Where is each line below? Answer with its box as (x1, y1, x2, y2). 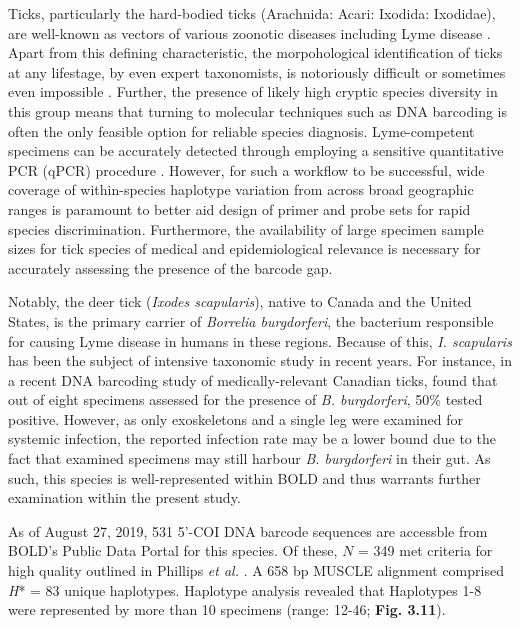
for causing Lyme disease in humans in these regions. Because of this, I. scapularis (8, 330, 512, 351)
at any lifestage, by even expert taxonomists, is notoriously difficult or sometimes (8, 61, 506, 82)
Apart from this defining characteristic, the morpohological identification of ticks (8, 42, 503, 63)
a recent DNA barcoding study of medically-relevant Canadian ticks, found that (8, 369, 498, 390)
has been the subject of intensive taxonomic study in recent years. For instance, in (8, 350, 512, 371)
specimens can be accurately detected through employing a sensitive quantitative (8, 140, 504, 161)
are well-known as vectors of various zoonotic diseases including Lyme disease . (8, 22, 491, 43)
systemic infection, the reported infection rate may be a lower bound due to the (8, 428, 496, 449)
